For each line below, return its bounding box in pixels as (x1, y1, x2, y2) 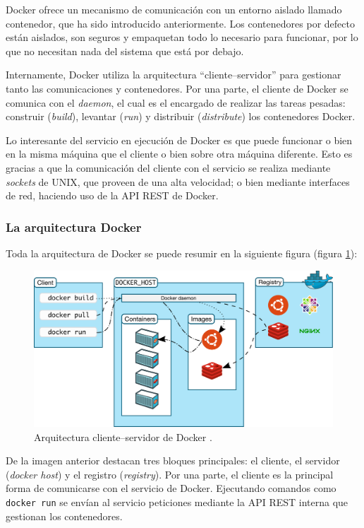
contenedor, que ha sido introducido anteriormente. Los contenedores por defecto (6, 16, 355, 30)
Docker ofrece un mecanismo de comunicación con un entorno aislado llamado (6, 2, 342, 16)
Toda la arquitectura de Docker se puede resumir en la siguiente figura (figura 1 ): (6, 245, 358, 260)
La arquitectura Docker (6, 218, 142, 235)
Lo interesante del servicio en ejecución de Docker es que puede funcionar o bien (6, 132, 353, 147)
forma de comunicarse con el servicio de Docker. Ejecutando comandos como (6, 481, 336, 495)
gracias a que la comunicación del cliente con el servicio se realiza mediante (6, 160, 331, 175)
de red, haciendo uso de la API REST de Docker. (6, 188, 219, 203)
